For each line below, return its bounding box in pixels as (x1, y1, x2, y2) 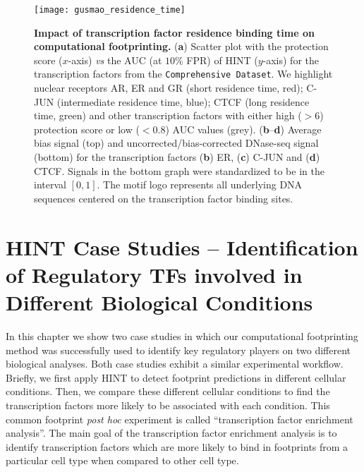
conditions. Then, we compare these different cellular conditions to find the (6, 384, 330, 399)
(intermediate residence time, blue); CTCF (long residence (56, 94, 310, 109)
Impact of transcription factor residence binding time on (34, 25, 315, 40)
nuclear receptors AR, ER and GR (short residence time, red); (34, 80, 303, 95)
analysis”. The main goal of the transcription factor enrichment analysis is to (6, 425, 337, 440)
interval (34, 177, 66, 192)
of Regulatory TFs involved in (6, 260, 303, 289)
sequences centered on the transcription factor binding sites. (34, 190, 293, 205)
